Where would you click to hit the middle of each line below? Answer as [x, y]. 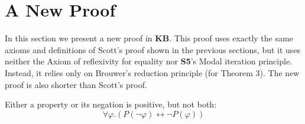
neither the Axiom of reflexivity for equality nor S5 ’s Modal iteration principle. [148, 61]
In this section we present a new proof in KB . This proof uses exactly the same [149, 38]
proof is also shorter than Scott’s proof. [76, 84]
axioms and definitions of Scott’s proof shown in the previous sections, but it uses [153, 49]
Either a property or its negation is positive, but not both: [111, 104]
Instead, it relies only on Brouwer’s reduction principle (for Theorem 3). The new [152, 72]
